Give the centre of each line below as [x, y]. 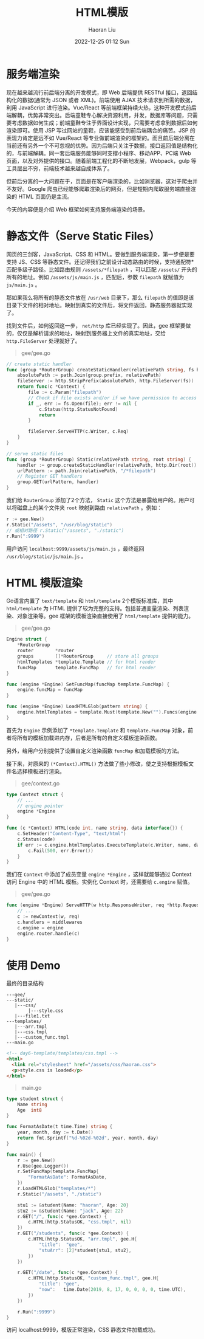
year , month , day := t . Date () [56, 1132]
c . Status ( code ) [36, 839]
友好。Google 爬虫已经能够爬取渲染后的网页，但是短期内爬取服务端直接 [101, 188]
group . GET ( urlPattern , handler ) [58, 482]
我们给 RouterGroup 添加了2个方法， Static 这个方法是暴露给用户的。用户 [98, 500]
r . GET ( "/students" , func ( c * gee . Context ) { [73, 1234]
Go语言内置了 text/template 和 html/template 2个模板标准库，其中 [90, 601]
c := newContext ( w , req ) [49, 917]
